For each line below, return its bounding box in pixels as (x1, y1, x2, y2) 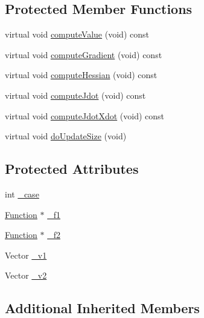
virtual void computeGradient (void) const (5, 48, 162, 61)
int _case (5, 187, 39, 200)
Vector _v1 (5, 248, 47, 261)
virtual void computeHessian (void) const (5, 68, 158, 81)
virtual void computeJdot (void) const (5, 88, 146, 101)
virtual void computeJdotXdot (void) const (5, 109, 165, 122)
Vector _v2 (5, 269, 47, 282)
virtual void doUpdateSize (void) (5, 130, 127, 142)
